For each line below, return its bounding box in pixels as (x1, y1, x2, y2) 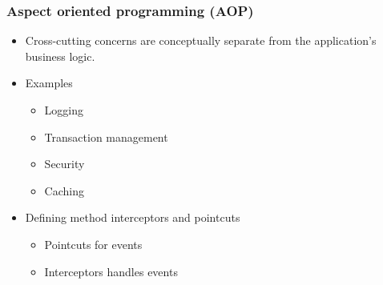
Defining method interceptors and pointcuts (25, 209, 240, 226)
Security (44, 155, 85, 172)
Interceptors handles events (44, 263, 178, 279)
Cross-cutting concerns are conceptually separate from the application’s (25, 32, 377, 49)
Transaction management (44, 128, 168, 145)
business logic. (25, 47, 95, 64)
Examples (25, 74, 73, 91)
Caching (44, 182, 84, 199)
